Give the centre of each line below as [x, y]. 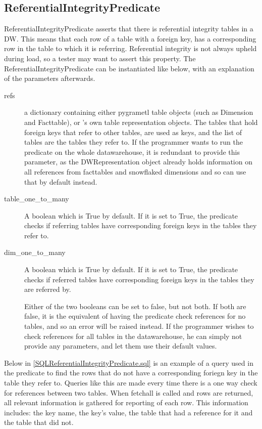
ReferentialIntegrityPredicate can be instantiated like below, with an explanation [129, 68]
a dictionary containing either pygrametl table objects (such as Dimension [139, 112]
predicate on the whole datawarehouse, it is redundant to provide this [132, 152]
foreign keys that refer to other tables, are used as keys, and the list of [133, 132]
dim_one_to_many [35, 252]
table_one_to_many [37, 199]
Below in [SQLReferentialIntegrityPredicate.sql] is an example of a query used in [129, 362]
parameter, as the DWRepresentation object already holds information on [138, 162]
